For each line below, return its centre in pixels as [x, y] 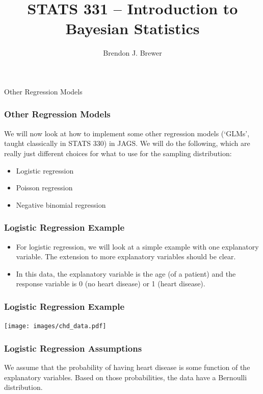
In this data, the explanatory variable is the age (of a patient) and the [126, 273]
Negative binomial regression [61, 204]
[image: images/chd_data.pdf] [55, 326]
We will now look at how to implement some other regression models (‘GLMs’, [127, 133]
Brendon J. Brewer [133, 53]
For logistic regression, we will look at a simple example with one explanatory [137, 246]
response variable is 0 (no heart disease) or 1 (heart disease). [111, 284]
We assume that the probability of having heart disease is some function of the [127, 367]
